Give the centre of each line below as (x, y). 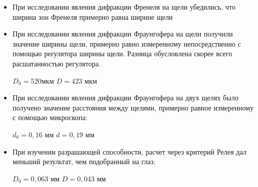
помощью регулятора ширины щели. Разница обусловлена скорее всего (122, 53)
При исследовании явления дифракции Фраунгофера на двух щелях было (125, 98)
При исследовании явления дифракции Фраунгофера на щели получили (123, 34)
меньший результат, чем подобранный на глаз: (84, 161)
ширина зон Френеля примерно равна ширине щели (93, 16)
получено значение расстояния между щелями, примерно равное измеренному (133, 107)
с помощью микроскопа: (50, 117)
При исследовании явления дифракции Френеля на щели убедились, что (124, 7)
